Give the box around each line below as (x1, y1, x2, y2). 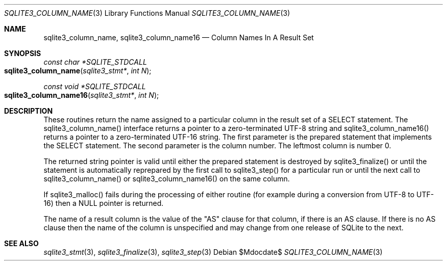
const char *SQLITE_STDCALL (43, 58, 147, 66)
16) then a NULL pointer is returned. (43, 199, 164, 207)
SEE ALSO (4, 239, 39, 248)
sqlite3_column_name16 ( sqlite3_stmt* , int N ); (4, 91, 159, 99)
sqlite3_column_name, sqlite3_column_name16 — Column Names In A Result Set (43, 33, 314, 42)
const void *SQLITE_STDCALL (43, 82, 146, 91)
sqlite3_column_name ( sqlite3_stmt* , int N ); (4, 66, 152, 75)
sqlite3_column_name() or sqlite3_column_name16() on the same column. (43, 174, 290, 183)
